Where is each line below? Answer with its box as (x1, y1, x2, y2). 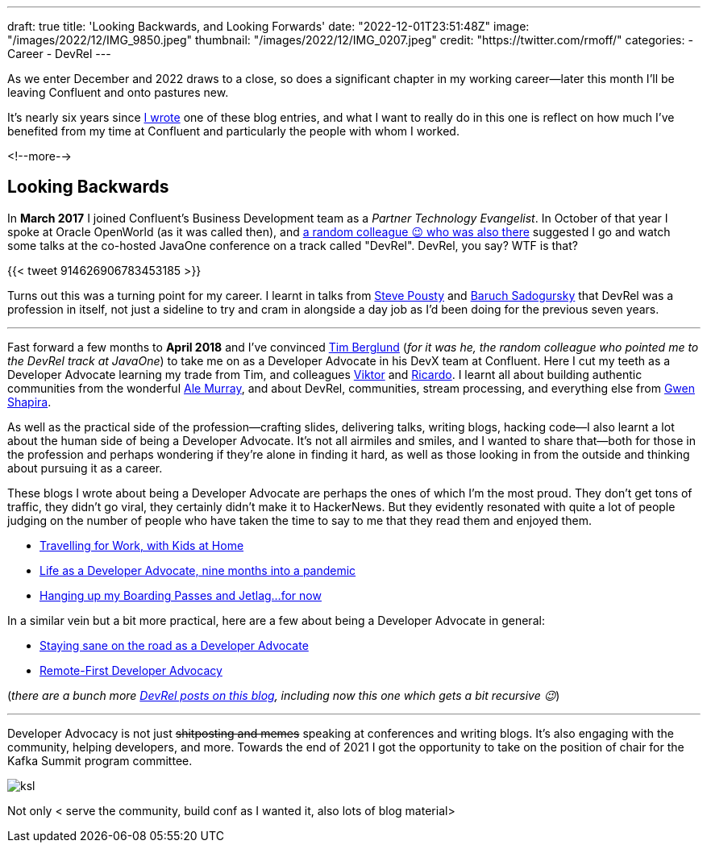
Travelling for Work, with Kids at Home (40, 538, 244, 552)
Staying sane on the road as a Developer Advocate (40, 638, 309, 652)
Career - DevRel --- (7, 47, 111, 60)
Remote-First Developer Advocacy (40, 663, 222, 677)
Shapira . (7, 394, 52, 409)
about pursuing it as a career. (7, 460, 163, 475)
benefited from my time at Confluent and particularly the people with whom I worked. (7, 124, 460, 138)
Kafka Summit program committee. (7, 753, 193, 768)
